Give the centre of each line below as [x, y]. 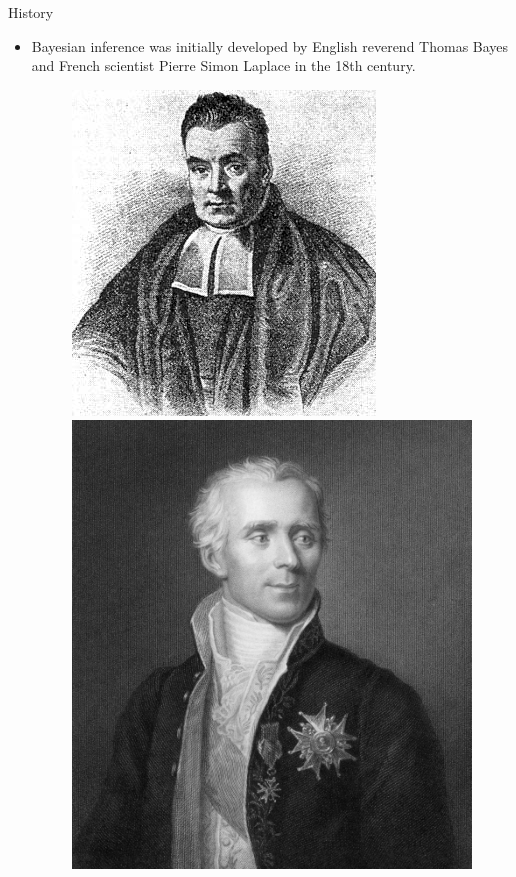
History [31, 12]
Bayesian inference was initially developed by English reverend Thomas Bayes [270, 45]
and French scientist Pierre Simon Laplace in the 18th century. [223, 65]
